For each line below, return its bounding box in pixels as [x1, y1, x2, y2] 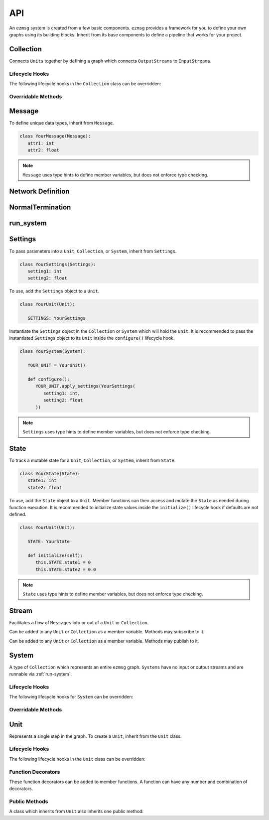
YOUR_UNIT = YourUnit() [27, 363, 86, 368]
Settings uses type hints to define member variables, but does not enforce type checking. [22, 428, 211, 434]
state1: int [27, 478, 57, 483]
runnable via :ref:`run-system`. [9, 671, 72, 677]
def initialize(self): [27, 552, 83, 558]
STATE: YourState [27, 539, 70, 545]
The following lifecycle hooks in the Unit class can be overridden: [9, 756, 145, 762]
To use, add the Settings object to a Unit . [9, 288, 100, 294]
